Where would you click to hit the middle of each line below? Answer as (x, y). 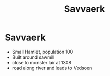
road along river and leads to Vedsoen (52, 68)
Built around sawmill (33, 57)
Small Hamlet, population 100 (43, 52)
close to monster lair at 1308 (42, 62)
